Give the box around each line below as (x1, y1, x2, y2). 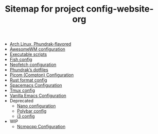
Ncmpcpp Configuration (17, 124, 66, 130)
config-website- (86, 3, 154, 15)
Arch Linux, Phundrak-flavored (9, 41, 71, 47)
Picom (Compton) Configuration (9, 72, 74, 78)
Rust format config (9, 77, 48, 83)
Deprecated (9, 98, 34, 104)
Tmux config (9, 87, 35, 93)
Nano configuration (17, 103, 56, 109)
